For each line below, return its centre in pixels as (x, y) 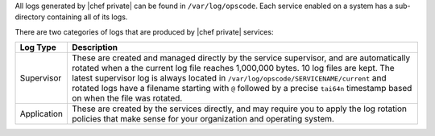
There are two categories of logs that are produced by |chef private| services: (144, 31)
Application (41, 114)
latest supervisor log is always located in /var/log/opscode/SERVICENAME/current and (229, 78)
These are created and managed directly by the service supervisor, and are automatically (241, 58)
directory (30, 17)
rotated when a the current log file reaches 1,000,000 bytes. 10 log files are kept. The (233, 68)
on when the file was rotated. (127, 98)
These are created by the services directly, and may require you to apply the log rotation (239, 109)
